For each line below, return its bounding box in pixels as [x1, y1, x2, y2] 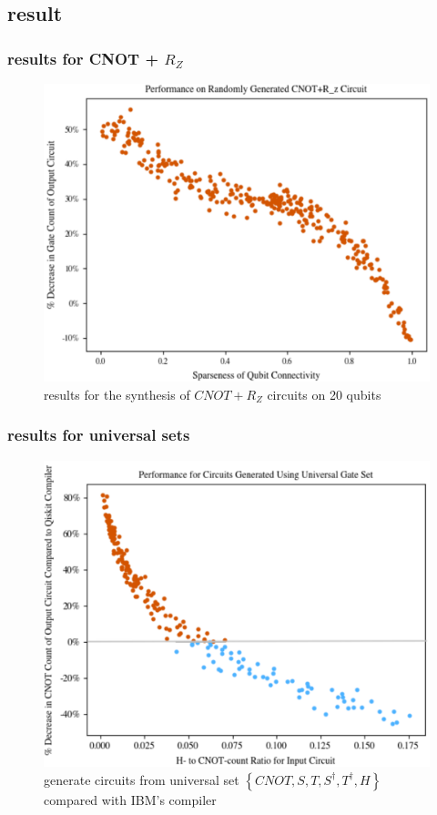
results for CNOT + [7, 46, 159, 69]
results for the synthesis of [44, 384, 190, 403]
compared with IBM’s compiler [44, 790, 217, 809]
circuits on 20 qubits [267, 384, 381, 403]
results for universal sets [7, 423, 190, 446]
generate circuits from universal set [44, 769, 239, 789]
